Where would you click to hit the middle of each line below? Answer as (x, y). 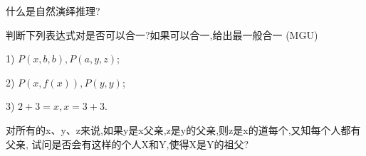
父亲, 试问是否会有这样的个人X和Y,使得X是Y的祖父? (127, 144)
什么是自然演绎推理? (53, 11)
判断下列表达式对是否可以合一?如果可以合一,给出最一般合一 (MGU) (162, 34)
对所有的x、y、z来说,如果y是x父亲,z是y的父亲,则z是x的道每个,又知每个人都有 (183, 129)
